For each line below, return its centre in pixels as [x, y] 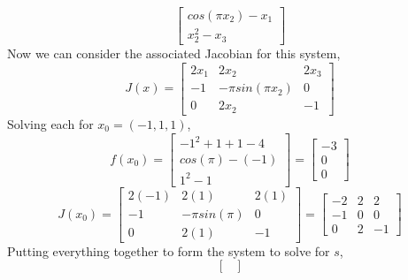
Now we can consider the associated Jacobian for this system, [174, 53]
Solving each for [50, 123]
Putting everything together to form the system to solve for [169, 250]
